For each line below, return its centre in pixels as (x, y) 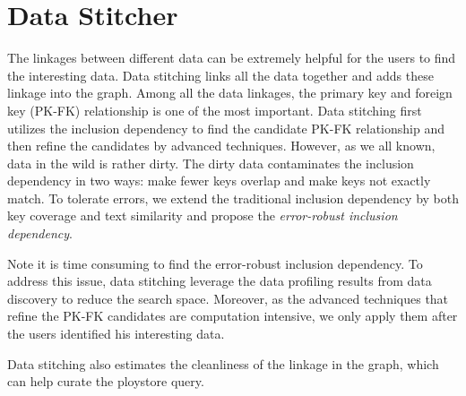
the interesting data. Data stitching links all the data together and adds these (220, 75)
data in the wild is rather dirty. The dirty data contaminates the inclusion (211, 163)
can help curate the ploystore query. (106, 381)
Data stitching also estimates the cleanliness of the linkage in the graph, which (223, 363)
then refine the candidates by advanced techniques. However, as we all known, (221, 146)
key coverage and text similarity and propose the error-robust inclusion (203, 215)
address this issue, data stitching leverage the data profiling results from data (220, 281)
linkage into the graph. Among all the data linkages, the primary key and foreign (230, 93)
